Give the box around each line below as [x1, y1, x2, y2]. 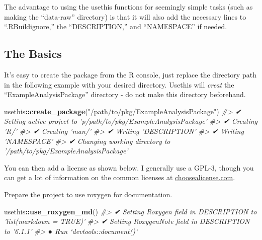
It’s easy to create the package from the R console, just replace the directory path [4, 69, 256, 79]
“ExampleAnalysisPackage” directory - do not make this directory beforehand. [4, 89, 246, 100]
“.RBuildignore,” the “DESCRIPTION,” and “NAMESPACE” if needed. [4, 21, 227, 32]
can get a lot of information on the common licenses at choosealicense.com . [4, 172, 235, 183]
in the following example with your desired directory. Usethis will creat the [4, 79, 234, 90]
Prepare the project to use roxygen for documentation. [4, 189, 172, 199]
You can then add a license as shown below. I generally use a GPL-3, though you [4, 162, 254, 173]
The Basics [4, 46, 62, 61]
